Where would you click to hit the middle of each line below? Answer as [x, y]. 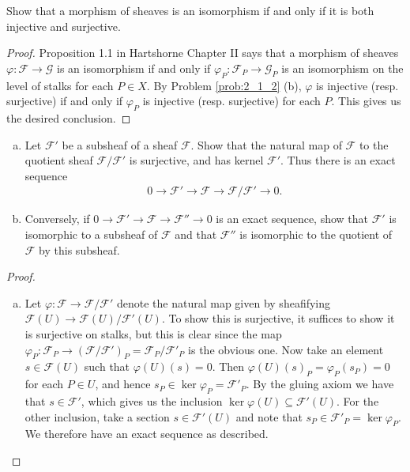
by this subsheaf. [79, 249]
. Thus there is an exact [338, 160]
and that [196, 234]
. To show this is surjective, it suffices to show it [278, 318]
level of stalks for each [60, 85]
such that [107, 366]
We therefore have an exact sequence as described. [147, 434]
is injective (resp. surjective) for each [231, 101]
